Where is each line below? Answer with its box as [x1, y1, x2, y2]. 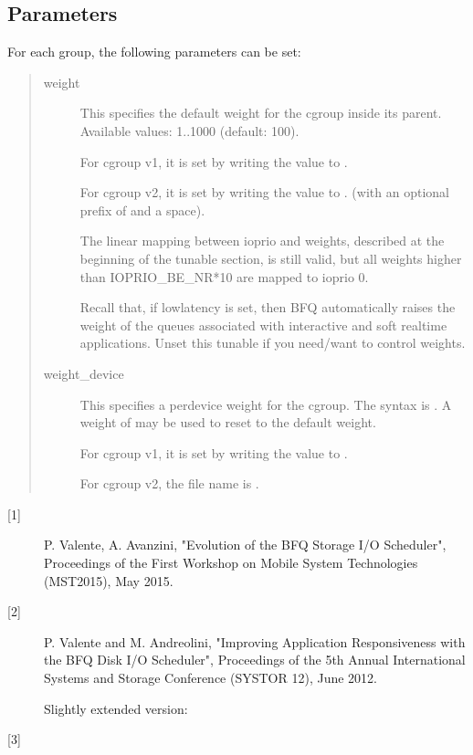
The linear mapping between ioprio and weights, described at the [79, 231, 445, 250]
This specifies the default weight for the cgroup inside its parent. [79, 103, 442, 122]
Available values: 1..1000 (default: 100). [79, 121, 300, 140]
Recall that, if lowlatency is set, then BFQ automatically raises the [79, 298, 456, 317]
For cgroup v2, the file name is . [79, 474, 259, 493]
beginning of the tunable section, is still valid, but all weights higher [79, 248, 462, 267]
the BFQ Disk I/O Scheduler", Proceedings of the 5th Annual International [44, 650, 466, 669]
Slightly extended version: [44, 698, 188, 718]
